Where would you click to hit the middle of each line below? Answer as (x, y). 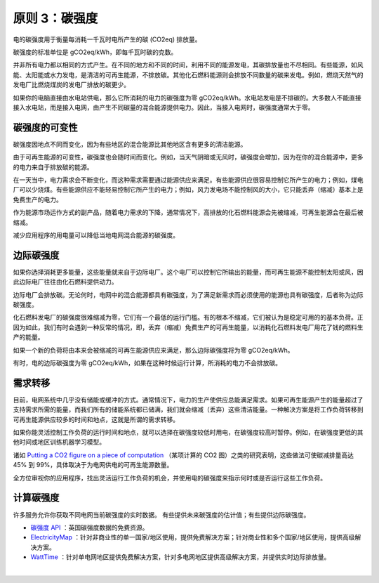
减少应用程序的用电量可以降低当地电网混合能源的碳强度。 (96, 235)
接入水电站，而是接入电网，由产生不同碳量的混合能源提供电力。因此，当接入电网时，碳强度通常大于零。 (164, 107)
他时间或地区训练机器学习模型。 (59, 442)
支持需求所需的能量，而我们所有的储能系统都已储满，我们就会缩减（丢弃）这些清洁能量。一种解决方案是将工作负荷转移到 (188, 410)
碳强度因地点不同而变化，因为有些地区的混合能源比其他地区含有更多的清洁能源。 (130, 144)
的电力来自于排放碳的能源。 (53, 167)
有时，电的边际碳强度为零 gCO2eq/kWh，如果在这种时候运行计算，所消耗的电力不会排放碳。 (147, 362)
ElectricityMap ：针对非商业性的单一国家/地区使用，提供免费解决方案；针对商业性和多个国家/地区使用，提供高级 (193, 537)
